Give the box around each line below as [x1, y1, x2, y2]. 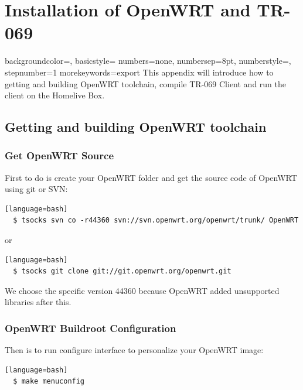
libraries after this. [5, 296, 72, 308]
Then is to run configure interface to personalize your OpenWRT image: [5, 344, 264, 356]
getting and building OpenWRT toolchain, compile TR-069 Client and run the [5, 77, 286, 90]
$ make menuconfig [13, 377, 85, 386]
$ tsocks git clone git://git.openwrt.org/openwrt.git [13, 267, 231, 276]
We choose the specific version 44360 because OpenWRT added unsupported [5, 284, 280, 296]
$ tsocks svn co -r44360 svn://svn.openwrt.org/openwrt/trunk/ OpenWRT [13, 216, 299, 225]
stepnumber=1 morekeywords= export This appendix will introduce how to [5, 66, 274, 78]
